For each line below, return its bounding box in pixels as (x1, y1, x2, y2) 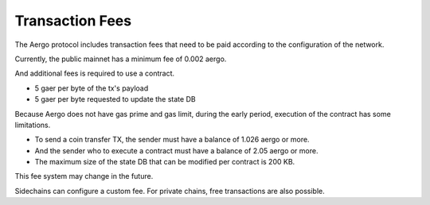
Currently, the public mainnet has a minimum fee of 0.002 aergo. (14, 54, 227, 64)
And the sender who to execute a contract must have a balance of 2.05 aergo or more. (34, 145, 319, 155)
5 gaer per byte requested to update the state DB (34, 95, 196, 104)
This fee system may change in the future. (14, 172, 154, 181)
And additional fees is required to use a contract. (14, 68, 175, 79)
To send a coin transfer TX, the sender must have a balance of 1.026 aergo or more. (34, 135, 310, 145)
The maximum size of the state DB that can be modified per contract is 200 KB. (34, 157, 295, 167)
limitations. (14, 120, 51, 130)
